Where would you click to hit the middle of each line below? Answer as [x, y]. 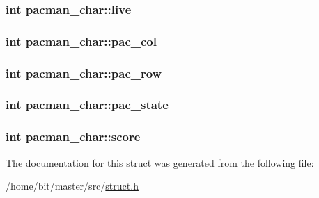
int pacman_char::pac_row [84, 73]
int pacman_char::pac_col [81, 41]
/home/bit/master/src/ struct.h [72, 186]
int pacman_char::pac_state [87, 105]
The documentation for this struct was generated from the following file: [160, 162]
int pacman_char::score [73, 137]
